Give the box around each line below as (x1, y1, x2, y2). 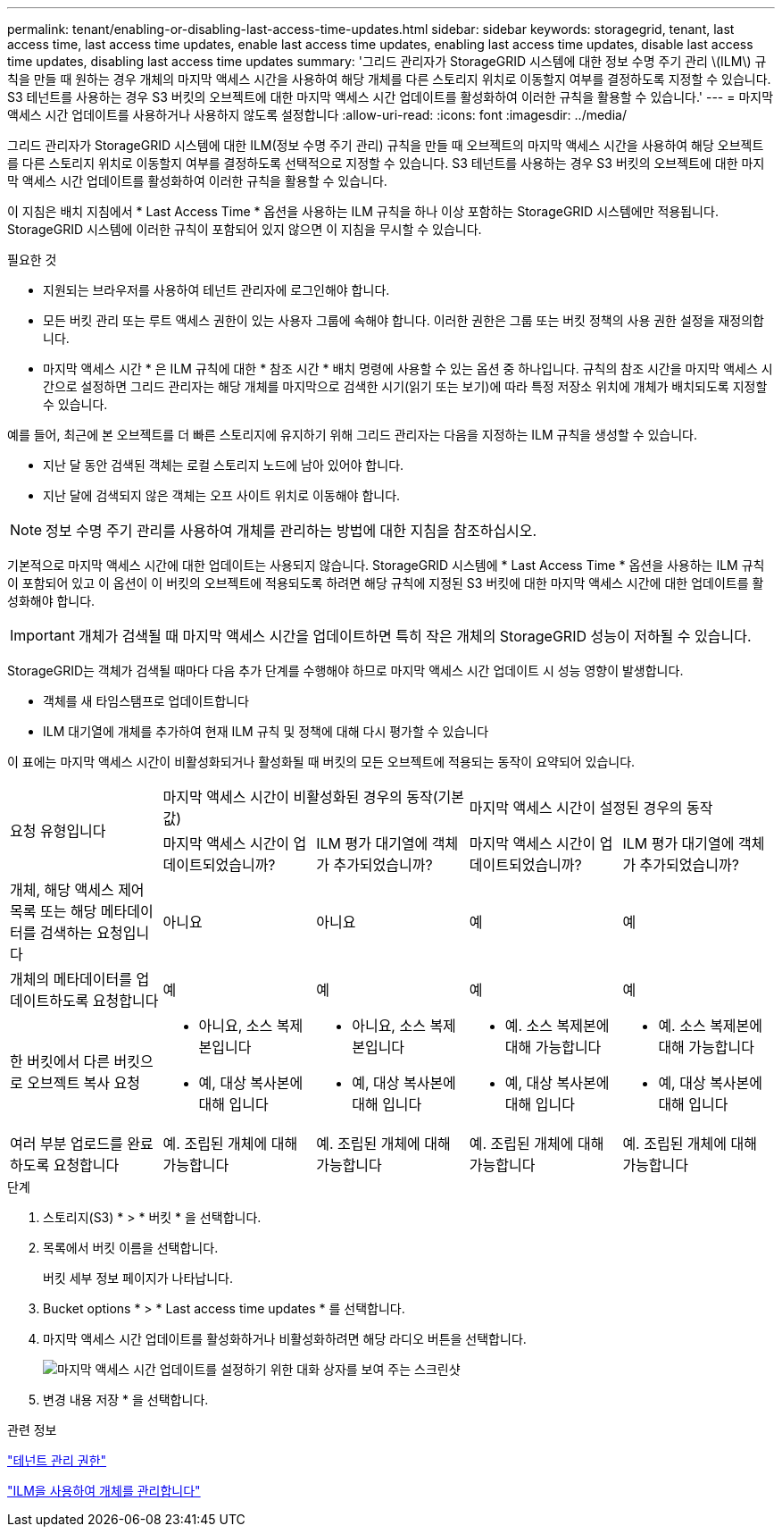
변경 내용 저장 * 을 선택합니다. (43, 1392, 209, 1407)
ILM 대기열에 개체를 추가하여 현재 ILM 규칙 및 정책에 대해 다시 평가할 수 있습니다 (43, 724, 489, 739)
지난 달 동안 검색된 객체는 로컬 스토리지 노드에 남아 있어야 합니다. (43, 457, 404, 473)
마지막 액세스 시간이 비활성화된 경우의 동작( (162, 788, 438, 806)
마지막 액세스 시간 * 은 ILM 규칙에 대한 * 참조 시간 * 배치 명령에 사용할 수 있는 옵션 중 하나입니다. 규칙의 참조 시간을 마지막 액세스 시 (43, 361, 773, 376)
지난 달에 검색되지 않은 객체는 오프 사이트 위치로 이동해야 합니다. (43, 488, 401, 503)
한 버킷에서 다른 (10, 1052, 111, 1070)
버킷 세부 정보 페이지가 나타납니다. (43, 1270, 233, 1286)
